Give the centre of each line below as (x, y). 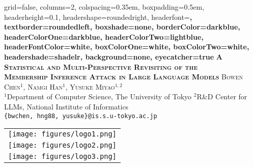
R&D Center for (222, 96)
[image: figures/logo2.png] (62, 145)
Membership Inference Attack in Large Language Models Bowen (123, 77)
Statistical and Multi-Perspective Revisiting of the (101, 66)
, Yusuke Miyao (90, 86)
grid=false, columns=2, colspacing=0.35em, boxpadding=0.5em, (104, 7)
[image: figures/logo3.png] (62, 157)
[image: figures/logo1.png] (62, 134)
